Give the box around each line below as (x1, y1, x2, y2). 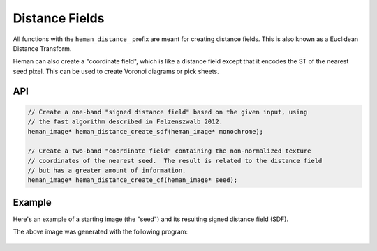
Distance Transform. (13, 44, 72, 52)
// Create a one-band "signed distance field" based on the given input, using (27, 108, 308, 116)
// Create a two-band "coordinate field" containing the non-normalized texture (27, 147, 311, 155)
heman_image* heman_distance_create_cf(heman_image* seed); (27, 176, 238, 184)
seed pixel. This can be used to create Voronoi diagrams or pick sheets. (13, 67, 219, 75)
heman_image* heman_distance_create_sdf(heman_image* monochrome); (27, 128, 264, 135)
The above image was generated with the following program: (13, 227, 188, 236)
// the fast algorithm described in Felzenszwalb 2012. (27, 118, 223, 125)
